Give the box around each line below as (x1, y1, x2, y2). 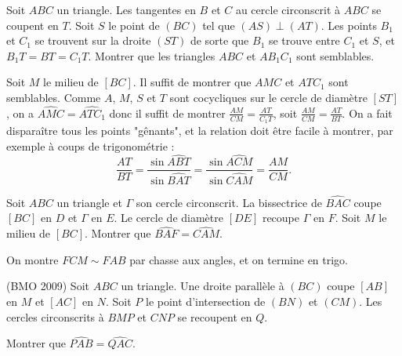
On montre (6, 251, 59, 267)
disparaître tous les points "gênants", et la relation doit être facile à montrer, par (6, 122, 393, 139)
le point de (108, 16, 160, 33)
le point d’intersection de (146, 292, 266, 309)
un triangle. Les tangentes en (56, 2, 196, 17)
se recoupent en (177, 308, 252, 325)
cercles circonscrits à (6, 308, 104, 325)
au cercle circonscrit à (235, 2, 341, 17)
